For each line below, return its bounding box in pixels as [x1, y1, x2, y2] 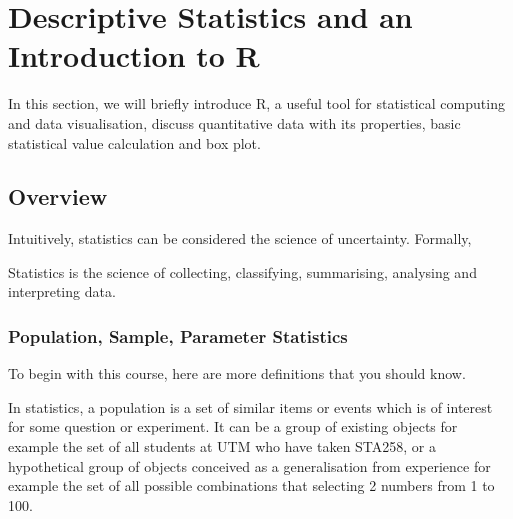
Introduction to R [8, 35, 260, 76]
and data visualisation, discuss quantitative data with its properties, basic [8, 112, 461, 133]
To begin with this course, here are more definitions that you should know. [8, 363, 466, 384]
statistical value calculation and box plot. [8, 132, 261, 153]
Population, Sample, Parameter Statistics [8, 324, 348, 348]
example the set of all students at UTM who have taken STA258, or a [8, 436, 437, 457]
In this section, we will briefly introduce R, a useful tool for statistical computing [8, 93, 505, 114]
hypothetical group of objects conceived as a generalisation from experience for [8, 455, 491, 476]
